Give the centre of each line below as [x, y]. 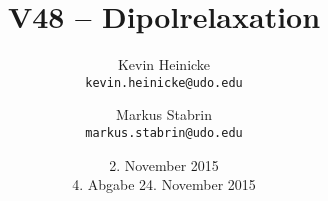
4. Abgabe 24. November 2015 [164, 184]
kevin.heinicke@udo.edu [164, 82]
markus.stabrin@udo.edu [164, 132]
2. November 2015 [164, 164]
